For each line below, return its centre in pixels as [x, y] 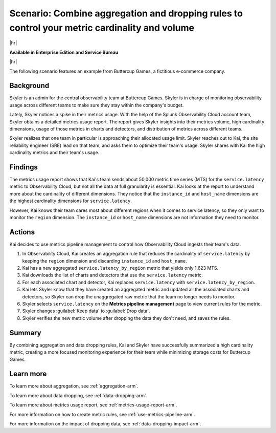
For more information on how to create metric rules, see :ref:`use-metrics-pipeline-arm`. [102, 414]
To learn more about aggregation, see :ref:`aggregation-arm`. [74, 386]
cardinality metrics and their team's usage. [54, 153]
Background [29, 86]
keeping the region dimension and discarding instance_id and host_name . [105, 261]
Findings [24, 167]
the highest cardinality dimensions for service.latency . [71, 201]
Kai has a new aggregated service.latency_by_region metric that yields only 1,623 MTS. [120, 268]
